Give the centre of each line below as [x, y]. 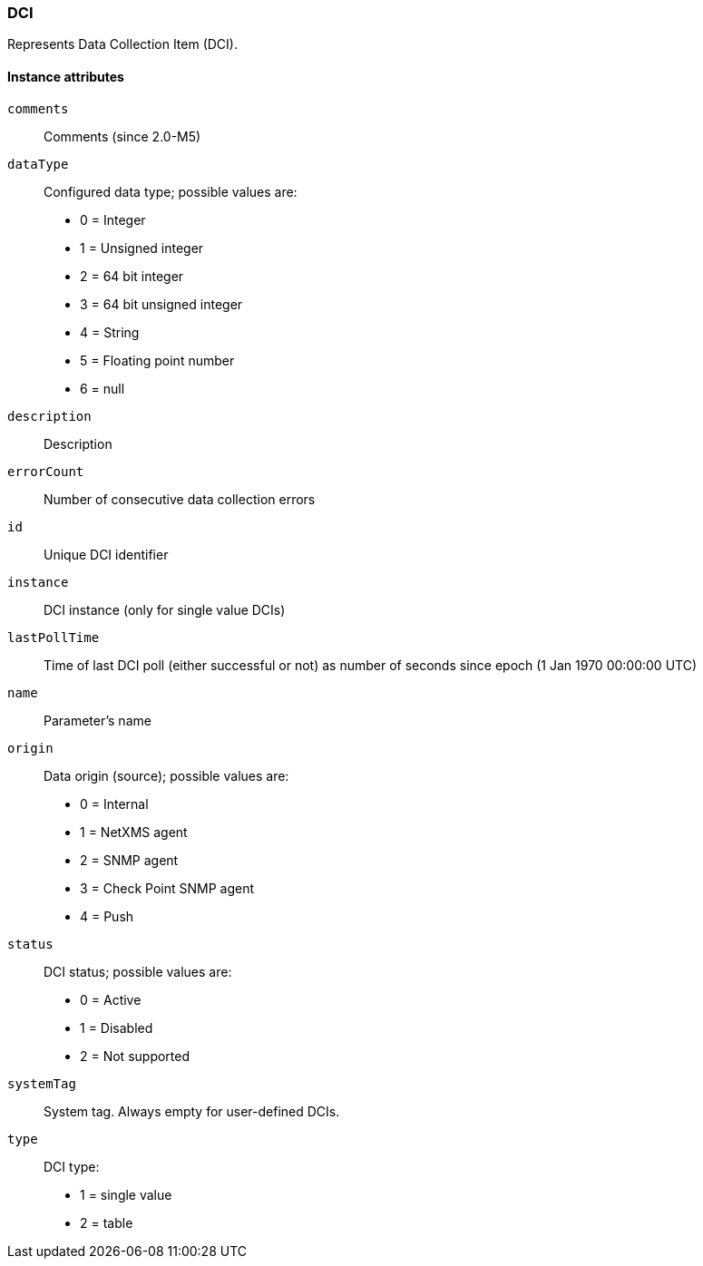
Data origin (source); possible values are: [166, 775]
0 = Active [111, 999]
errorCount [46, 471]
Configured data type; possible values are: [171, 191]
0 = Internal [114, 803]
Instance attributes [66, 76]
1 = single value [126, 1194]
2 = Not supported [135, 1056]
